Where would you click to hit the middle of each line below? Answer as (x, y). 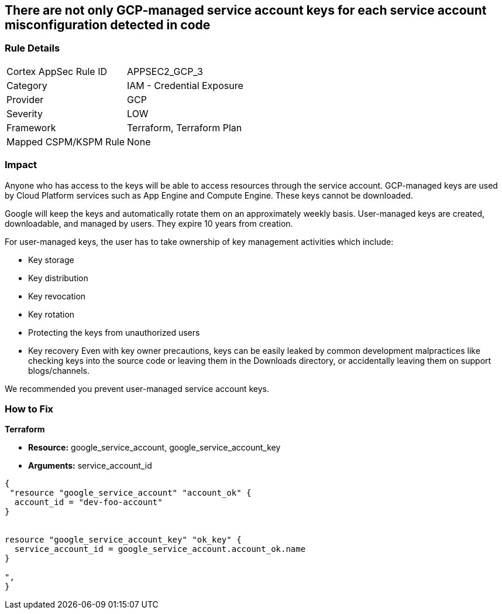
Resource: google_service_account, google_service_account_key (154, 448)
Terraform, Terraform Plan (185, 127)
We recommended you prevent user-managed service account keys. (137, 388)
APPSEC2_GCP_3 (165, 71)
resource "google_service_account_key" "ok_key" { (123, 540)
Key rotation (51, 314)
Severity (25, 113)
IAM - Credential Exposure (185, 85)
